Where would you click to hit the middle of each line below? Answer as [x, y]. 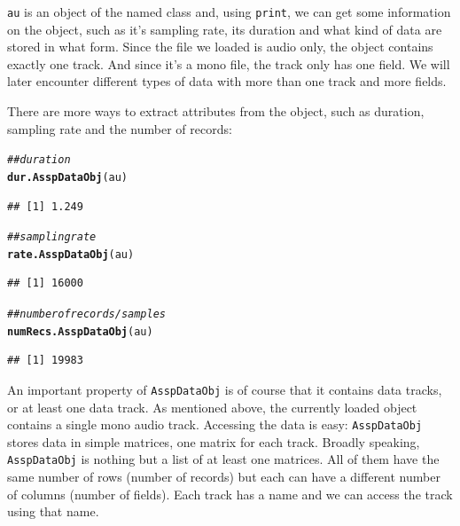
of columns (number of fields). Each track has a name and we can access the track [230, 494]
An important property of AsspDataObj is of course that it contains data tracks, [225, 389]
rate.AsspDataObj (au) [71, 254]
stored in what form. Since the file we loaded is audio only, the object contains [220, 47]
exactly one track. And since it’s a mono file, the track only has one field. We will [229, 63]
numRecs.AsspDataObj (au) [80, 331]
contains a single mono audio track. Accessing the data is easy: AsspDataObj [215, 424]
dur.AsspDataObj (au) [68, 177]
